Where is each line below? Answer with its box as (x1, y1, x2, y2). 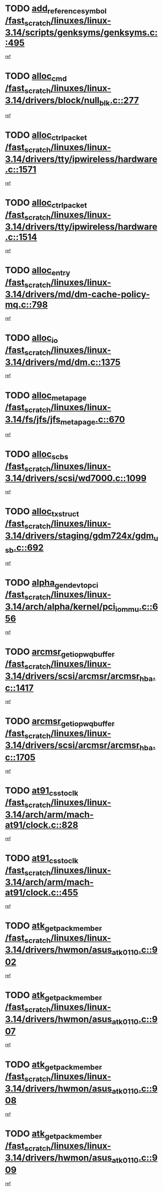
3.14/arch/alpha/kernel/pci (5, 601, 116, 612)
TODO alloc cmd (5, 71, 67, 83)
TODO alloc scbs (5, 449, 69, 461)
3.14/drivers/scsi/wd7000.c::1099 (5, 473, 147, 484)
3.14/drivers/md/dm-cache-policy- (5, 289, 150, 300)
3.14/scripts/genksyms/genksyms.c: (5, 27, 158, 38)
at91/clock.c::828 (5, 819, 79, 831)
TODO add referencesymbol (5, 3, 107, 16)
